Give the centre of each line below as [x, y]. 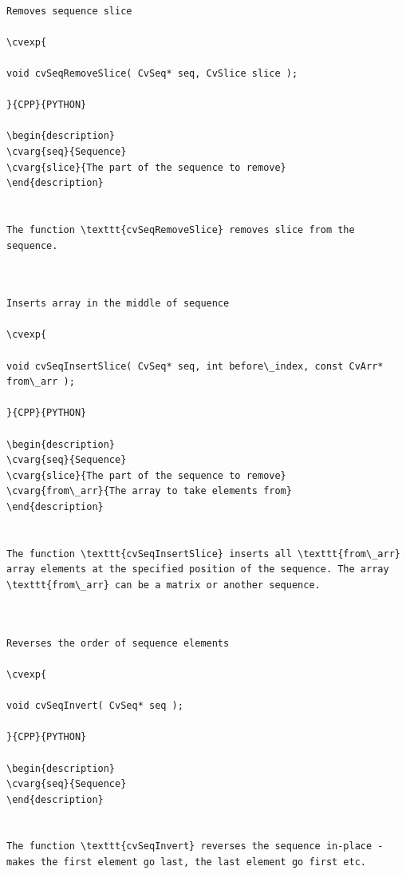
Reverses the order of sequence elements [118, 643]
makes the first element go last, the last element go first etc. [187, 862]
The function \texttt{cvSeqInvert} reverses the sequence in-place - [195, 846]
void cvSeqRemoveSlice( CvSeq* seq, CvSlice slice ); [152, 73]
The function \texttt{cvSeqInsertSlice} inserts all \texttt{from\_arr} [203, 554]
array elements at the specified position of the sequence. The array [198, 569]
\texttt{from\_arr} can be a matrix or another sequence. [164, 585]
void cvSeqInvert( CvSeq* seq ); [95, 706]
